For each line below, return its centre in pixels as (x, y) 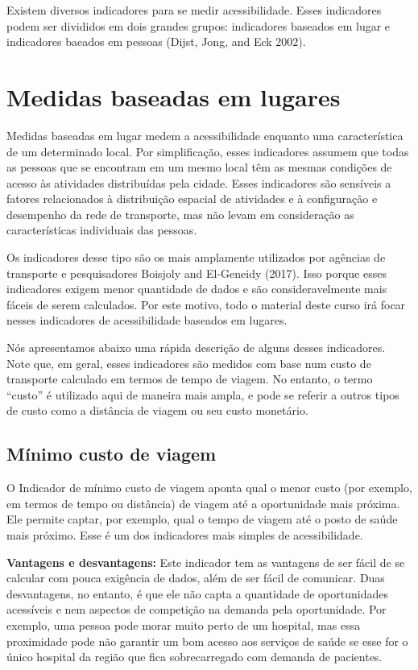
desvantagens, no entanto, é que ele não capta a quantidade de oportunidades (197, 593)
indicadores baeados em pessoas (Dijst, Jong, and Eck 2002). (156, 41)
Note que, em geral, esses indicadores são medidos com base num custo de (189, 363)
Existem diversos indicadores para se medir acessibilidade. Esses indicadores (194, 10)
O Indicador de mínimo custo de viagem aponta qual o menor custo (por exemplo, (209, 488)
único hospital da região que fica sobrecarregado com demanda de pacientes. (195, 657)
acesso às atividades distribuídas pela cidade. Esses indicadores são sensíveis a (199, 182)
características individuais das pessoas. (102, 230)
